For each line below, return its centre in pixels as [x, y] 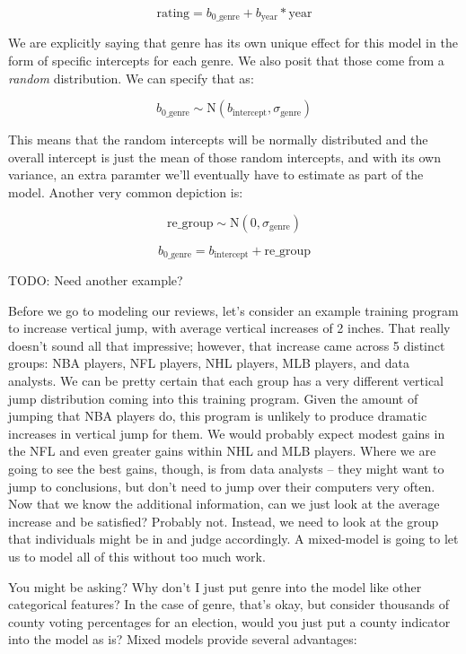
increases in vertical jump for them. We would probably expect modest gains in [227, 433]
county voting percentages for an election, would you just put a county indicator [229, 621]
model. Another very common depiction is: [126, 192]
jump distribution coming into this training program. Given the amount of [213, 398]
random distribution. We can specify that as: [131, 78]
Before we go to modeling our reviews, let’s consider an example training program [233, 310]
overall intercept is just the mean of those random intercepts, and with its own [224, 157]
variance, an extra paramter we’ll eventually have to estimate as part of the [216, 174]
